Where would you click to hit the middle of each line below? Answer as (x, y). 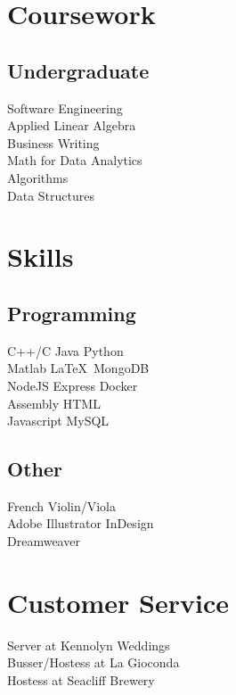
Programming (72, 313)
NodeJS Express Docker (73, 385)
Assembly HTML (54, 403)
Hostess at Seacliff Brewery (81, 679)
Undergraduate (78, 70)
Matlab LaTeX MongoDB (78, 368)
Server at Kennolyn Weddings (89, 645)
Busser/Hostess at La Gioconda (94, 662)
